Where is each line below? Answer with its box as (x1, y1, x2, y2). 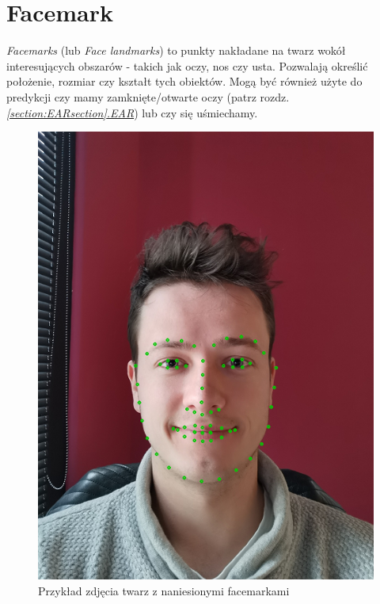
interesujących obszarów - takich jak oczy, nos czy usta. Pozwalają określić (6, 57, 368, 74)
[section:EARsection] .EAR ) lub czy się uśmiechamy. (6, 104, 258, 120)
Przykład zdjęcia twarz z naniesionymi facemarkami (38, 582, 290, 598)
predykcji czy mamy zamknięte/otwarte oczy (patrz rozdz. (6, 88, 290, 105)
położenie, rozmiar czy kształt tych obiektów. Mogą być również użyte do (6, 73, 363, 90)
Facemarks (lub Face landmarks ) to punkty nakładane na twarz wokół (6, 42, 346, 59)
